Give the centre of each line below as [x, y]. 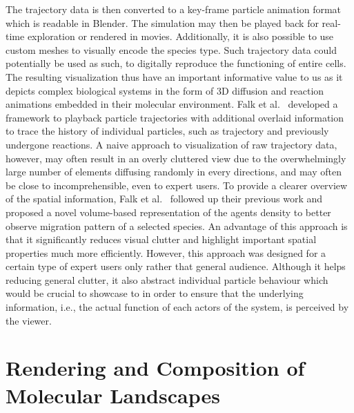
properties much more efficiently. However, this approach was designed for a [166, 252]
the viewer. [29, 320]
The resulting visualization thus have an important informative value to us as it [174, 76]
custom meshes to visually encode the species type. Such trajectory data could [171, 49]
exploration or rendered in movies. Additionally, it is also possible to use [180, 36]
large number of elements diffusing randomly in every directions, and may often [174, 172]
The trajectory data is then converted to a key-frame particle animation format [174, 9]
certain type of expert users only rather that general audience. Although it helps [176, 266]
